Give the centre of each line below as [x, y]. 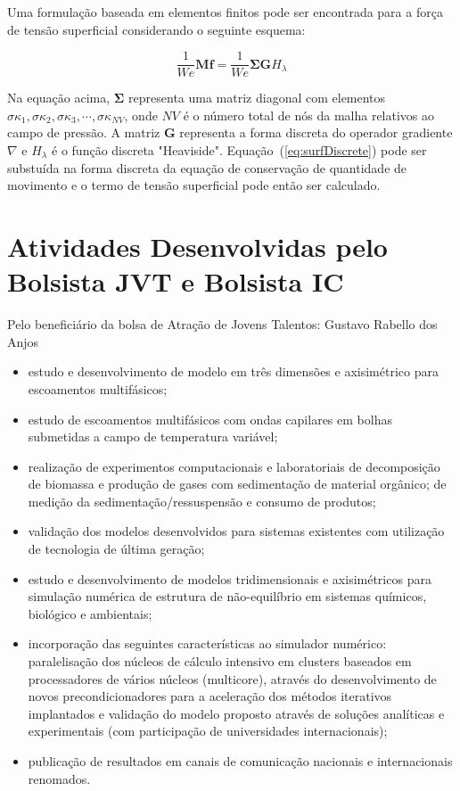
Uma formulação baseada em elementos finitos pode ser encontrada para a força [225, 12]
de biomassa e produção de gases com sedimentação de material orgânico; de [237, 484]
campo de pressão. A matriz [84, 132]
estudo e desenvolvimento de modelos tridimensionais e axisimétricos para [230, 578]
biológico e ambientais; [90, 613]
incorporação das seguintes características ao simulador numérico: [207, 643]
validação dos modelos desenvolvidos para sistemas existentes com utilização [236, 531]
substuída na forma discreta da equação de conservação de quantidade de [207, 167]
